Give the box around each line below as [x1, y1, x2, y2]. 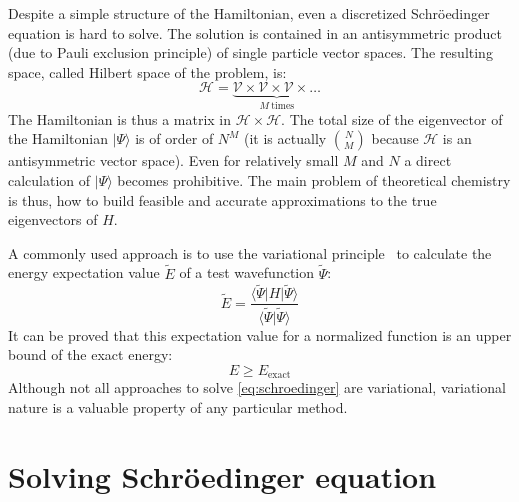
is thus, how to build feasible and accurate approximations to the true [8, 189, 437, 210]
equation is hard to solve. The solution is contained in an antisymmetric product [8, 22, 503, 43]
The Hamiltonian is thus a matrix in [8, 108, 232, 129]
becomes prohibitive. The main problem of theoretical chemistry [117, 170, 511, 190]
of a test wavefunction [179, 262, 315, 283]
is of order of [135, 128, 214, 149]
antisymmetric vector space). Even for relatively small [8, 150, 339, 171]
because [371, 128, 419, 149]
